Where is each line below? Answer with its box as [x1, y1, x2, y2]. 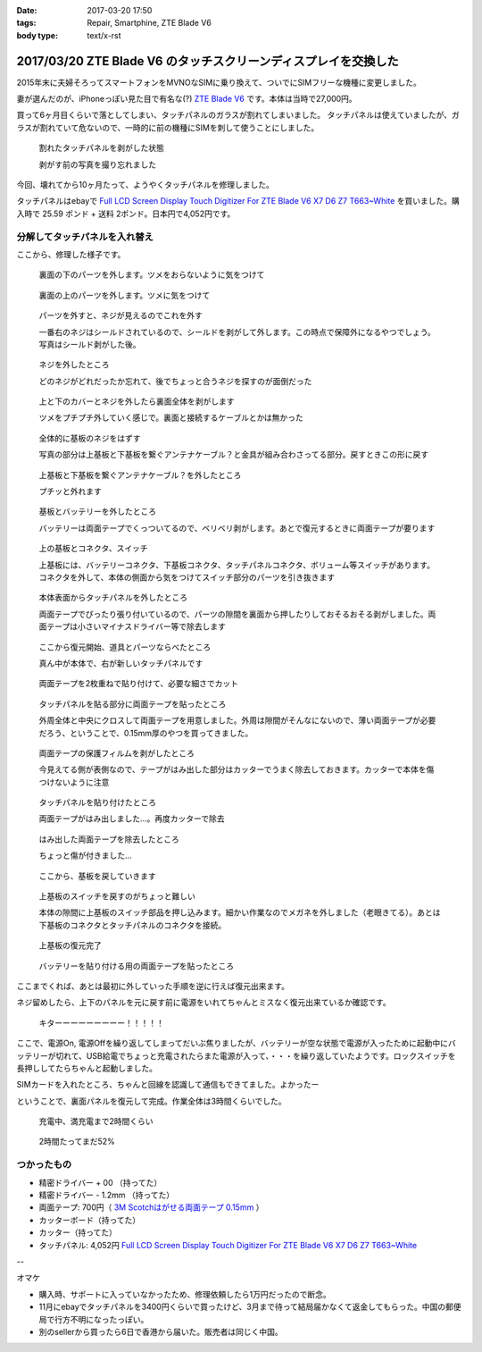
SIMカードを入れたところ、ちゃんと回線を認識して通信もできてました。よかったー [16, 1079, 320, 1090]
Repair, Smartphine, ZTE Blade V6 [87, 18, 212, 29]
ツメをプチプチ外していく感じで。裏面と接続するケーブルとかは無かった [38, 412, 303, 424]
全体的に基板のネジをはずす [38, 432, 141, 443]
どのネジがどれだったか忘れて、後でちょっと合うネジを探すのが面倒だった [38, 375, 312, 386]
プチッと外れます [38, 486, 102, 497]
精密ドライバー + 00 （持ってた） [38, 1177, 162, 1188]
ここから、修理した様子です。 [16, 248, 126, 259]
